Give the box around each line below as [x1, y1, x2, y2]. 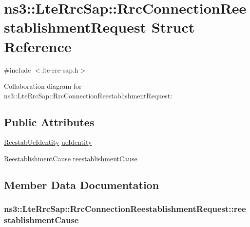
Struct [151, 17, 195, 37]
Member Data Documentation [4, 177, 159, 192]
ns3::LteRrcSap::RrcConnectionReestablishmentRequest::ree [4, 203, 246, 215]
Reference [4, 36, 72, 56]
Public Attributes [4, 114, 95, 129]
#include [4, 64, 31, 75]
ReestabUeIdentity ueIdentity [4, 137, 92, 147]
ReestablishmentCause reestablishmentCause [4, 153, 137, 164]
